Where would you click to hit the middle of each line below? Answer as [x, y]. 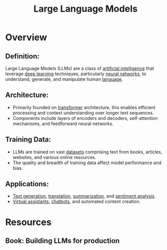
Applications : [27, 184]
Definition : [22, 56]
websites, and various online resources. [54, 157]
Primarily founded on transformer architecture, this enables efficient [84, 107]
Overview [26, 37]
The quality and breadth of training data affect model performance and [87, 163]
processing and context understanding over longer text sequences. [83, 113]
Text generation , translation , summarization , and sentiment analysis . [84, 196]
